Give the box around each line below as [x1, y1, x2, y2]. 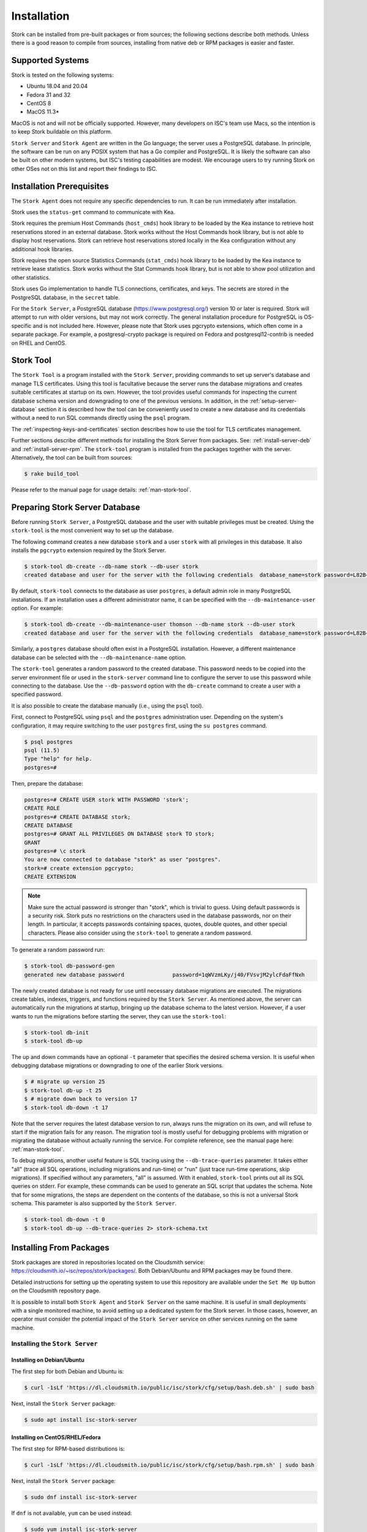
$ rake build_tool [24, 470, 80, 477]
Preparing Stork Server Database [11, 502, 141, 512]
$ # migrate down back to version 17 [24, 1096, 138, 1102]
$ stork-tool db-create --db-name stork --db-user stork [24, 563, 199, 570]
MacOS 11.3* [26, 108, 59, 116]
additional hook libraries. [11, 245, 73, 252]
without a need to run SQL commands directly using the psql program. [11, 414, 191, 422]
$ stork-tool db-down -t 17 [24, 1104, 108, 1111]
